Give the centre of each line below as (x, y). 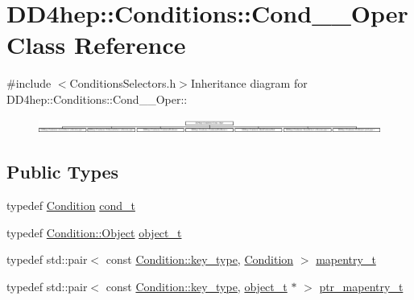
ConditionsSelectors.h (123, 83)
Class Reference (96, 45)
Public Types (63, 172)
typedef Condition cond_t (71, 205)
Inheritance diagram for (249, 83)
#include (29, 83)
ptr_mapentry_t (361, 287)
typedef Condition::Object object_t (94, 232)
